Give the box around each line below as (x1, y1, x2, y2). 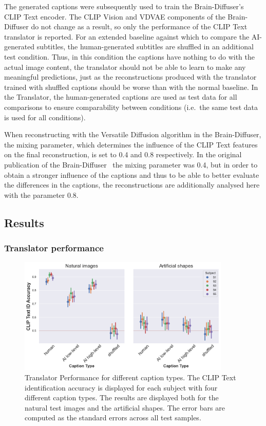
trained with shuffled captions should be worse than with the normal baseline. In (4, 81, 258, 92)
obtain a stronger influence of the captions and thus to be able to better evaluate (4, 169, 259, 180)
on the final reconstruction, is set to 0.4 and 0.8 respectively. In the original (4, 149, 242, 160)
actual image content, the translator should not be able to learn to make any (4, 61, 246, 72)
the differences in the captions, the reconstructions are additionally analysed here (4, 179, 260, 190)
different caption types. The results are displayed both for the (25, 392, 219, 403)
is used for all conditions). (4, 112, 86, 122)
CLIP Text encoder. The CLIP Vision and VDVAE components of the (4, 11, 225, 22)
